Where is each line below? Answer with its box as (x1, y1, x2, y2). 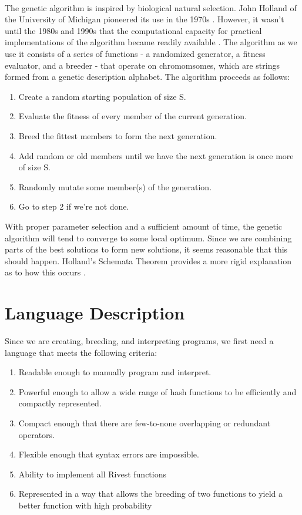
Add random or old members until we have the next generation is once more (18, 149, 294, 161)
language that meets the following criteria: (5, 346, 157, 358)
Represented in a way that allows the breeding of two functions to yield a (18, 487, 283, 500)
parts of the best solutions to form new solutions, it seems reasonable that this (5, 243, 288, 255)
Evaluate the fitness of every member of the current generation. (18, 110, 247, 122)
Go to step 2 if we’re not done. (18, 200, 129, 213)
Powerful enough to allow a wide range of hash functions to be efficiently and (18, 385, 297, 398)
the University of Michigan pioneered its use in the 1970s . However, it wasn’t (5, 13, 284, 25)
